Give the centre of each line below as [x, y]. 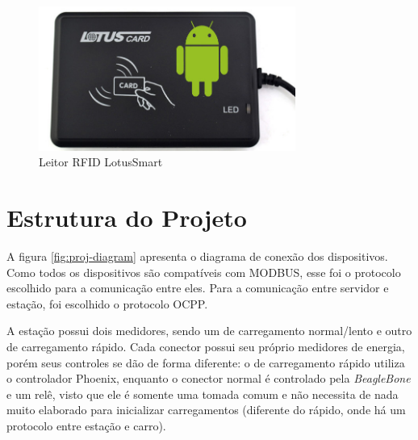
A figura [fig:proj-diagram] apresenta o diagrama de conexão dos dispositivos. [197, 256]
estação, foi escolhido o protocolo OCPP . [107, 303]
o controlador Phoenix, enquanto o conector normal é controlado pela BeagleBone [209, 378]
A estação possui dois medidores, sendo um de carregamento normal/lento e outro [209, 331]
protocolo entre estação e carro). [86, 425]
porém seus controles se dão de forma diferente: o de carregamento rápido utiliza [206, 362]
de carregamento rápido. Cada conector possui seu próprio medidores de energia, [206, 346]
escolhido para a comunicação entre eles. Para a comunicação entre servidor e [198, 288]
